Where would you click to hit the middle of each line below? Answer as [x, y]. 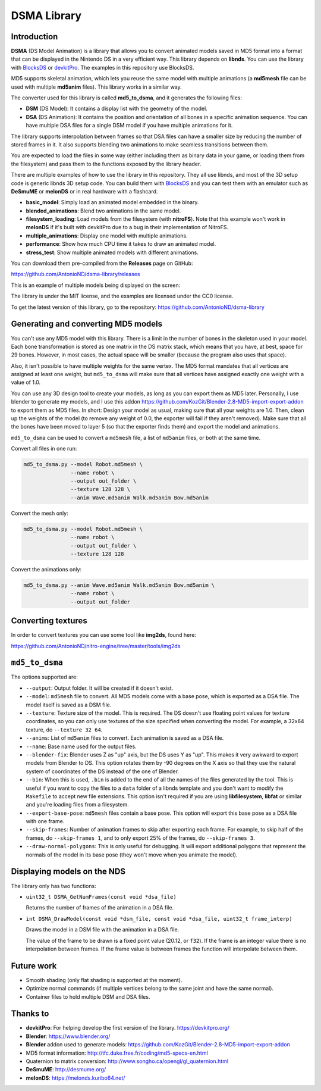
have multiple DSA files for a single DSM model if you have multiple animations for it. [129, 126]
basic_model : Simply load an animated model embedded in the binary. [112, 202]
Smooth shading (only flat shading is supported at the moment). [104, 980]
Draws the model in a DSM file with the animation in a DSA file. [103, 930]
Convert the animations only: [46, 569]
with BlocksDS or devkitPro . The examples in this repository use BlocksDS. [103, 67]
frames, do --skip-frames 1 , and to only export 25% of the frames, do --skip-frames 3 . [140, 838]
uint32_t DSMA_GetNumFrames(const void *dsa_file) [101, 897]
